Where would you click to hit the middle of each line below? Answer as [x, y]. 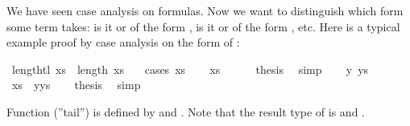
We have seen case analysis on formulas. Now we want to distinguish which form [205, 10]
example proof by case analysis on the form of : [123, 42]
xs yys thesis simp [76, 85]
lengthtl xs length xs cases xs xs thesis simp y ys [190, 69]
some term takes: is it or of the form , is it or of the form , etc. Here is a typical [203, 26]
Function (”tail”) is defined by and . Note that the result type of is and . [186, 111]
